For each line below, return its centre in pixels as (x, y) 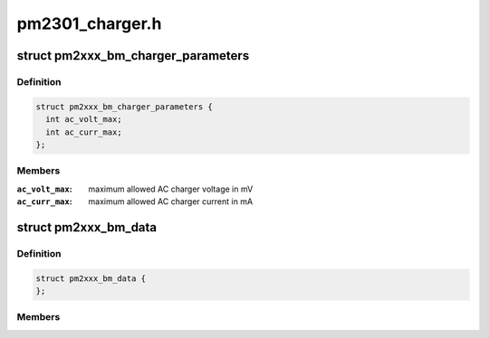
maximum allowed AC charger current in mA (171, 202)
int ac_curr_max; (84, 132)
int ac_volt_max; (84, 119)
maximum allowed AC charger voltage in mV (171, 189)
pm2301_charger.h (89, 23)
